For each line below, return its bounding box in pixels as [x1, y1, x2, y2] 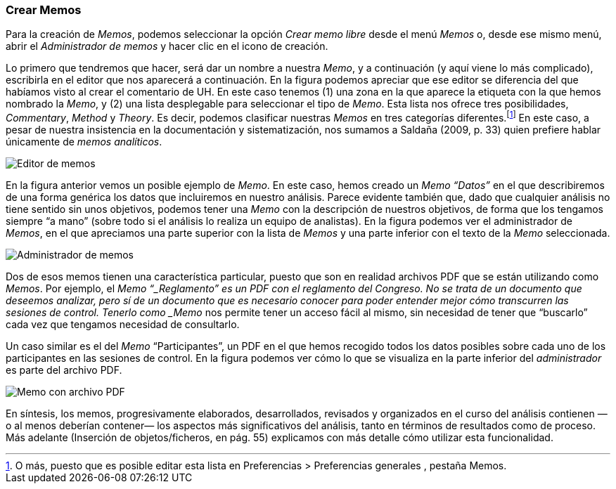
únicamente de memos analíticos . [6, 136, 162, 148]
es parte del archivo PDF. [6, 364, 122, 377]
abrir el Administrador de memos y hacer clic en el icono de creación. [6, 40, 328, 53]
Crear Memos [6, 3, 82, 17]
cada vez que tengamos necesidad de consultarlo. [6, 318, 240, 331]
